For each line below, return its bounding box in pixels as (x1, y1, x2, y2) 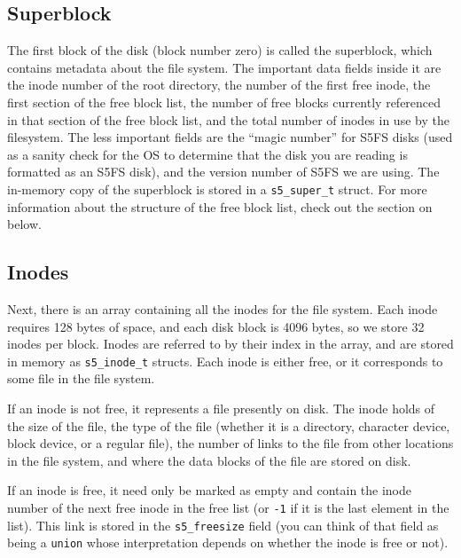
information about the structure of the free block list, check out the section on (7, 197, 433, 216)
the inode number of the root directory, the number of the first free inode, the (7, 75, 431, 94)
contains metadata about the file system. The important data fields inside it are (7, 58, 441, 76)
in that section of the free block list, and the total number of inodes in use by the (7, 110, 449, 129)
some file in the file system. (7, 369, 155, 388)
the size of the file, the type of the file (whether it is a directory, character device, (7, 416, 450, 435)
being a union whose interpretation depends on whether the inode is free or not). (7, 533, 449, 552)
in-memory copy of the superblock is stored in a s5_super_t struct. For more (7, 179, 427, 198)
